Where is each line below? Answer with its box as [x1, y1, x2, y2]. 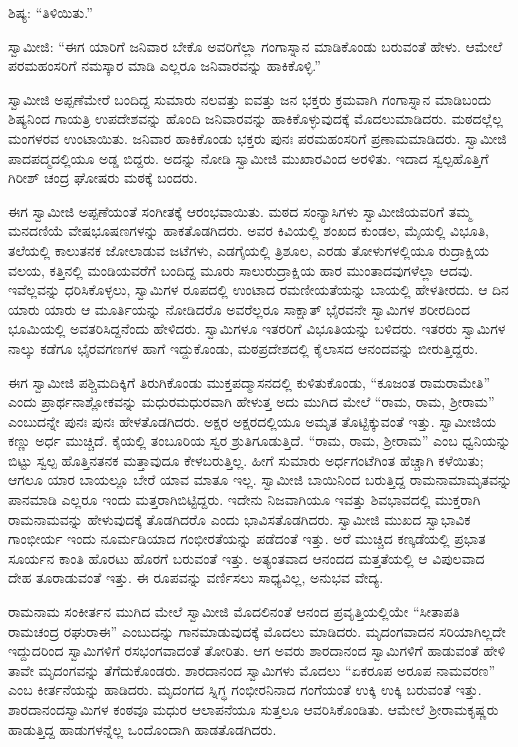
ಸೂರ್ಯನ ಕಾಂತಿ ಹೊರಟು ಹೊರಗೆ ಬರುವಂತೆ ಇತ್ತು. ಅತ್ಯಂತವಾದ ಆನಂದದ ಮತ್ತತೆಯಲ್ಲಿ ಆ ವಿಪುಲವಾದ [8, 547, 485, 568]
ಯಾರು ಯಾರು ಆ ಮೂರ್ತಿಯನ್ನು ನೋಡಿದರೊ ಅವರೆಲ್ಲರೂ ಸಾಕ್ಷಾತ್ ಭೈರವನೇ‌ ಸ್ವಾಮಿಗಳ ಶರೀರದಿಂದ [8, 298, 471, 319]
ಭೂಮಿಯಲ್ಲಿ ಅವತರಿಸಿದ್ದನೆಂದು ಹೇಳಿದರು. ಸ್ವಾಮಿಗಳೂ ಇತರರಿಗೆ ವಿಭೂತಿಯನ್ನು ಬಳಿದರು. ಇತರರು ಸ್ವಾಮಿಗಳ [8, 318, 506, 339]
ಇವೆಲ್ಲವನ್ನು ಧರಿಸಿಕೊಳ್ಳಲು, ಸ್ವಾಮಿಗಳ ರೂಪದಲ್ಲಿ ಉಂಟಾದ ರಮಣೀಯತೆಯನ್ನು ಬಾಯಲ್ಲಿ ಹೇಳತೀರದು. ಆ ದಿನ [8, 279, 509, 300]
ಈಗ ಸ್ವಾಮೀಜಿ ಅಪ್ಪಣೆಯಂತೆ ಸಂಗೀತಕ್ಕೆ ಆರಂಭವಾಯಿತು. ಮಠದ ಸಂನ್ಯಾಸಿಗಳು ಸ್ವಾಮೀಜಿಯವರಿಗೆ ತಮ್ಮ [8, 200, 472, 221]
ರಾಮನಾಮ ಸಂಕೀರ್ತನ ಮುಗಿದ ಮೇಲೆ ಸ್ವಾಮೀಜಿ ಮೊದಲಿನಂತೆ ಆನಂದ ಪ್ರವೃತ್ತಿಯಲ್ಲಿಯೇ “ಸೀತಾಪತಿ [8, 601, 460, 622]
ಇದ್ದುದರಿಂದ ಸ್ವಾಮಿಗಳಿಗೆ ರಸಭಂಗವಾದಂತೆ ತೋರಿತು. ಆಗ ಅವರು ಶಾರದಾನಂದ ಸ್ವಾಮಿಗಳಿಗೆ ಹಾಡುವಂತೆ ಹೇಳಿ [8, 640, 506, 661]
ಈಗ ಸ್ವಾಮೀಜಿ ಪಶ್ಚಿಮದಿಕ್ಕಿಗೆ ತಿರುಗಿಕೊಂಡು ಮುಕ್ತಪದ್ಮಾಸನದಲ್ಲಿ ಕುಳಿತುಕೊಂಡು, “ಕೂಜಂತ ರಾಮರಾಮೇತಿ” [8, 371, 491, 392]
